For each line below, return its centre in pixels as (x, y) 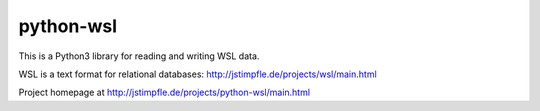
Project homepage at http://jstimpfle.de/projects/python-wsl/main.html (164, 92)
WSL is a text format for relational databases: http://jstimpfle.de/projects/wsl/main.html (197, 74)
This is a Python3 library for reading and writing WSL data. (139, 56)
